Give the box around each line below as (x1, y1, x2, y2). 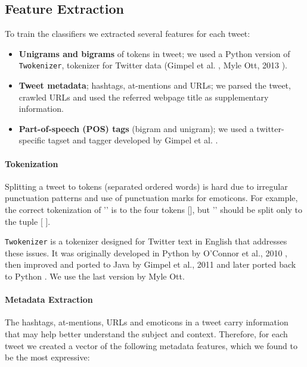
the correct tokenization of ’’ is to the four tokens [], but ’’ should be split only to (5, 203, 303, 215)
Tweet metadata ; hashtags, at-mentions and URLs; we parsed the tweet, (18, 79, 291, 92)
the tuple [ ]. (5, 215, 51, 227)
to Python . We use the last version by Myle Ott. (5, 270, 185, 283)
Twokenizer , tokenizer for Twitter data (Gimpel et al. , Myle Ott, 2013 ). (18, 59, 288, 71)
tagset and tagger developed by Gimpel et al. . (48, 134, 218, 146)
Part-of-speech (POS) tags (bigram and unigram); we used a (18, 122, 254, 134)
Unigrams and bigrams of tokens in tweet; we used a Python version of (18, 47, 290, 59)
